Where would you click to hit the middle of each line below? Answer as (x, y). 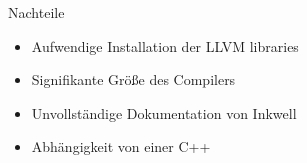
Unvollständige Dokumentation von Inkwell (164, 112)
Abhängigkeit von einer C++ (121, 146)
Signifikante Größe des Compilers (133, 79)
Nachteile (36, 12)
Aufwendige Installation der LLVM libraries (165, 45)
